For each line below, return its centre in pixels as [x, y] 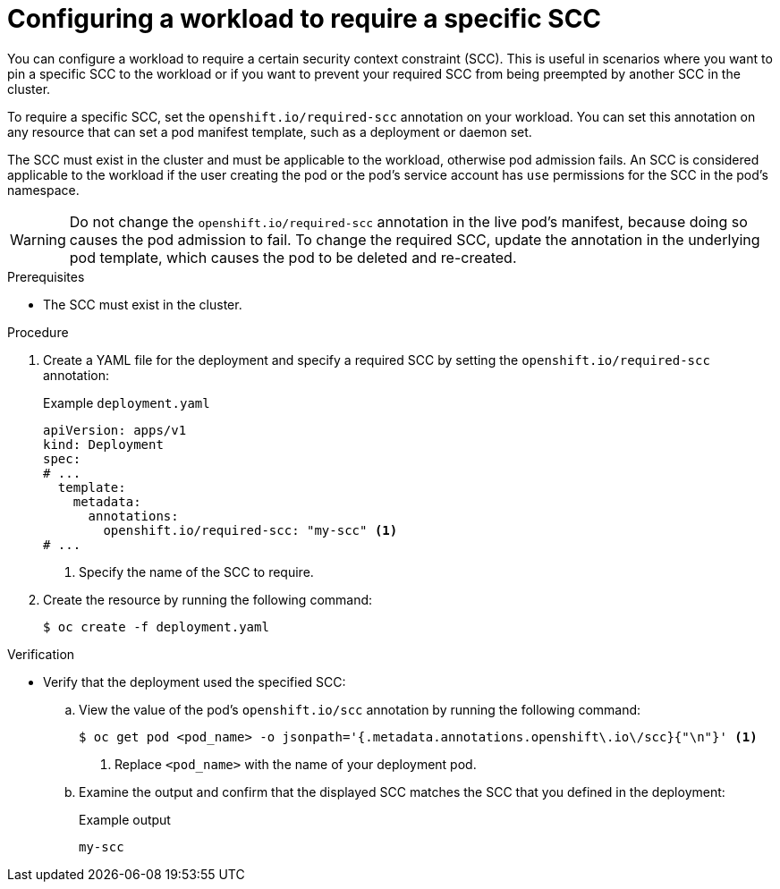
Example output [125, 819]
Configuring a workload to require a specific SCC [305, 19]
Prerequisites [46, 276]
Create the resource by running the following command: [208, 599]
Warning [38, 239]
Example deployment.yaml [127, 402]
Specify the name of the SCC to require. [196, 571]
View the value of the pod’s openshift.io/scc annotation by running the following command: [360, 709]
